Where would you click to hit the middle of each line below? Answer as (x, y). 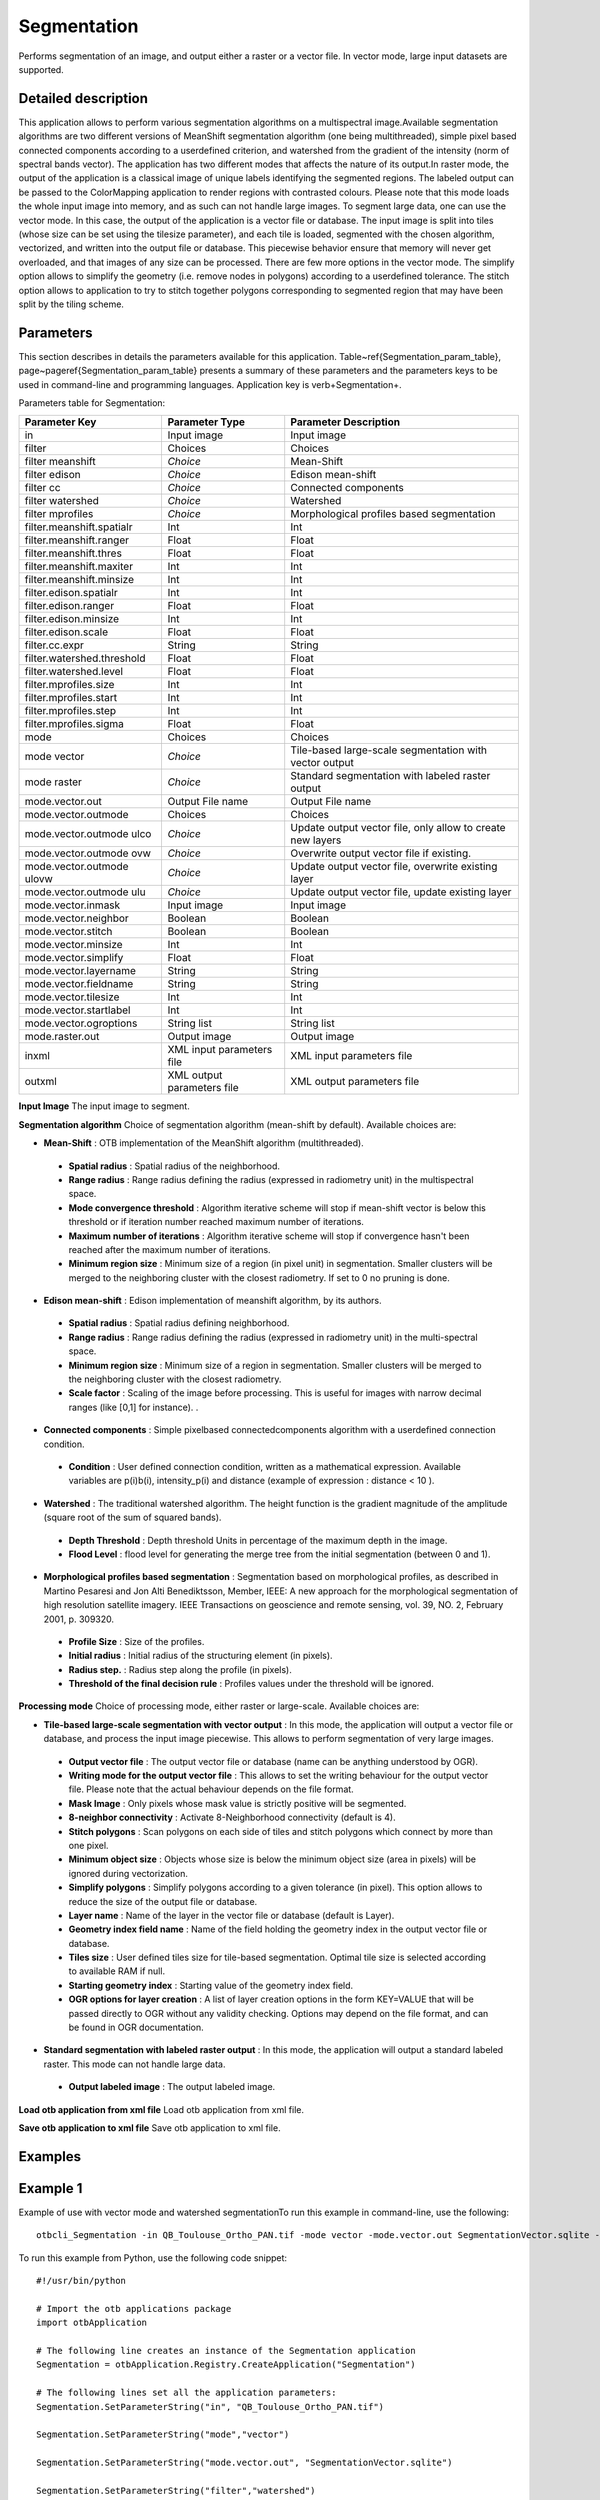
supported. (41, 69)
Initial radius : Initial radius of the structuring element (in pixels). (201, 1656)
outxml (40, 1082)
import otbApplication (92, 2323)
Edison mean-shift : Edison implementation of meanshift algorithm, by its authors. (212, 1301)
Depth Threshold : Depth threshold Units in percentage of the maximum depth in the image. (258, 1540)
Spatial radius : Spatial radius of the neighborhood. (174, 1166)
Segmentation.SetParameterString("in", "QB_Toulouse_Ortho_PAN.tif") (210, 2406)
